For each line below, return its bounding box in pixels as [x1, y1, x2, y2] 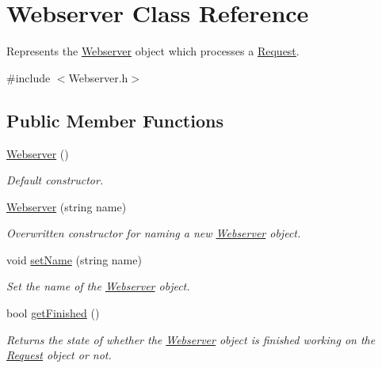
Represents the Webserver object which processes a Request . [6, 43, 300, 59]
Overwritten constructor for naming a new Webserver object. [6, 225, 301, 241]
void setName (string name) [6, 251, 142, 267]
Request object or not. [6, 347, 112, 363]
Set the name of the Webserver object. [6, 278, 190, 294]
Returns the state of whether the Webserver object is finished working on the [6, 331, 376, 347]
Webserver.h [68, 69, 128, 85]
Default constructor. [6, 172, 104, 188]
